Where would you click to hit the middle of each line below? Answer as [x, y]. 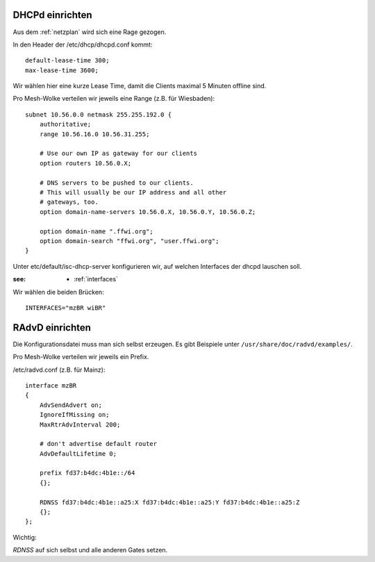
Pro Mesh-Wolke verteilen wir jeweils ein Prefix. [81, 357]
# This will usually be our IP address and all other [133, 192]
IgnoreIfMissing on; [74, 415]
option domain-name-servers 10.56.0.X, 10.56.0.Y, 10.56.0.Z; [148, 212]
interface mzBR [51, 385]
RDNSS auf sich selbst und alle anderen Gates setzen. [90, 550]
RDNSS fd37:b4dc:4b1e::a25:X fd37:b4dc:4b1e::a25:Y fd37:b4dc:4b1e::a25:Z [169, 502]
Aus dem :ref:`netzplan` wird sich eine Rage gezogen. [90, 32]
